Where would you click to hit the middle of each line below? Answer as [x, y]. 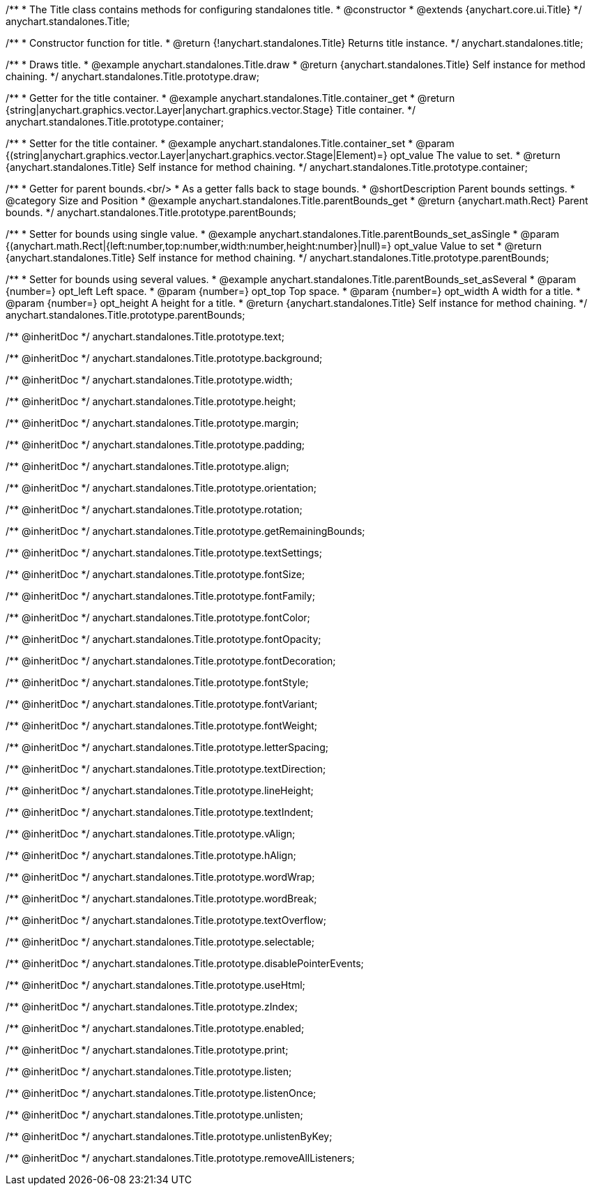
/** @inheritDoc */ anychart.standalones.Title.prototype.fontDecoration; [171, 661]
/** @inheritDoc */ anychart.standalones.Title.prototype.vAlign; [151, 834]
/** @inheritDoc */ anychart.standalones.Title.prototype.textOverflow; [166, 920]
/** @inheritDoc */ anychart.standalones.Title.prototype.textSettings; [164, 553]
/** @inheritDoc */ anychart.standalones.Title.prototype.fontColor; [158, 617]
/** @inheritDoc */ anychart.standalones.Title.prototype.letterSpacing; [167, 747]
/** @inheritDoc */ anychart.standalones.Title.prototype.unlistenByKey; [169, 1136]
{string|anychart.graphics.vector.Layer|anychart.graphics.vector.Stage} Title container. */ [211, 110]
